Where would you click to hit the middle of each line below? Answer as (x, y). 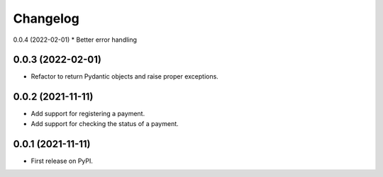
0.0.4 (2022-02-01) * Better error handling (75, 40)
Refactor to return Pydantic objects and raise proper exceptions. (125, 76)
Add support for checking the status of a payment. (105, 123)
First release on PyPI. (62, 161)
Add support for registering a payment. (88, 114)
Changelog (46, 18)
